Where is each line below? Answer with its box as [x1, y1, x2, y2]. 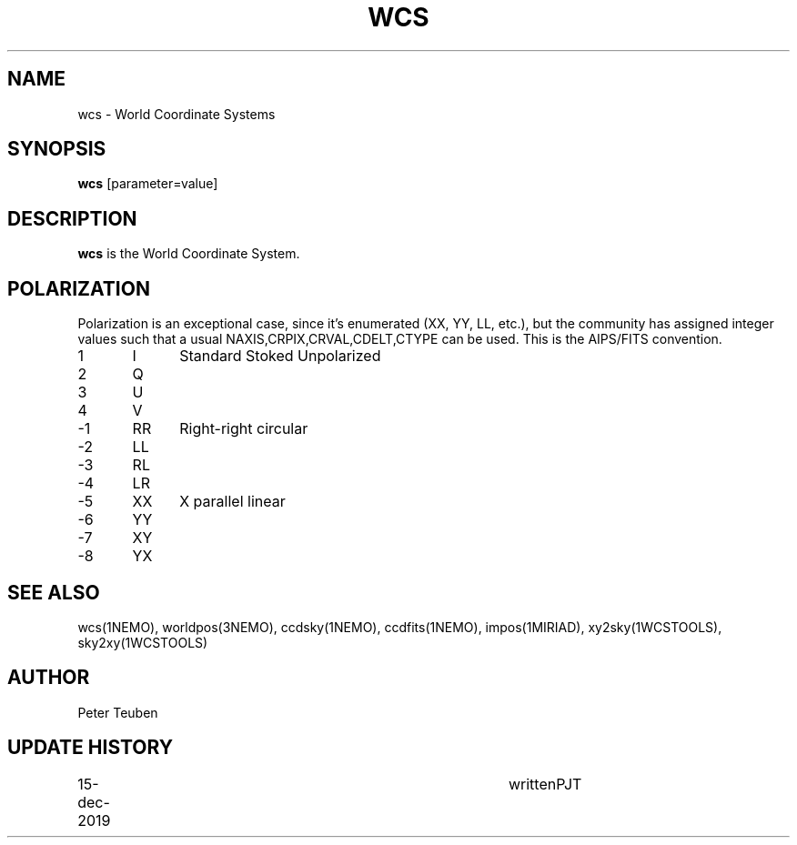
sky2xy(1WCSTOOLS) [77, 634, 208, 650]
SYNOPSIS [7, 137, 106, 161]
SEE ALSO [7, 580, 100, 604]
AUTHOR [7, 666, 90, 689]
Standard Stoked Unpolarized [179, 347, 381, 366]
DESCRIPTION [7, 206, 137, 230]
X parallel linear [179, 492, 286, 511]
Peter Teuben [77, 704, 158, 720]
